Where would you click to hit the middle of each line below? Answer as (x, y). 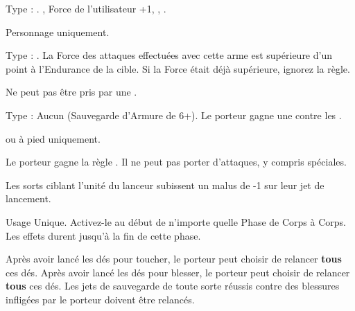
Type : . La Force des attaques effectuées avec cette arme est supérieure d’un (169, 55)
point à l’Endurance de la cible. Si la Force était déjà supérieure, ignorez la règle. (178, 68)
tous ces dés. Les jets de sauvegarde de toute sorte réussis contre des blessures (173, 286)
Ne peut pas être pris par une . (71, 92)
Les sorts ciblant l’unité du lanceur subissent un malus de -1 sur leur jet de (165, 185)
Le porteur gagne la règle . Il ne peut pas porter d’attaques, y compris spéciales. (176, 162)
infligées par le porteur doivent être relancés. (100, 299)
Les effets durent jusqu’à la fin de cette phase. (103, 235)
